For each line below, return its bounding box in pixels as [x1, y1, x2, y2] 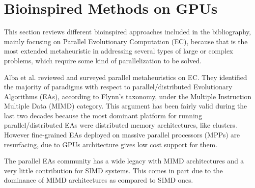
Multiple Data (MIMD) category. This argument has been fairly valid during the [4, 101, 247, 111]
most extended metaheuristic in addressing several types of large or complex [4, 46, 233, 56]
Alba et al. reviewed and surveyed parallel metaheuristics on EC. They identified [4, 72, 247, 82]
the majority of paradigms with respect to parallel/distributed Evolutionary [4, 81, 232, 92]
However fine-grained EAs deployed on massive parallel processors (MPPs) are [4, 130, 240, 140]
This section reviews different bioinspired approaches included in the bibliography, [4, 27, 251, 37]
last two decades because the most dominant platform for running [4, 110, 202, 120]
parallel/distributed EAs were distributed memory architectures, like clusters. [4, 120, 237, 130]
